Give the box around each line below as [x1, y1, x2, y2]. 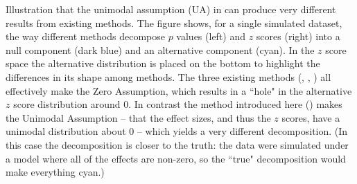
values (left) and [176, 29, 246, 44]
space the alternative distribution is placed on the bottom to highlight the [6, 56, 320, 71]
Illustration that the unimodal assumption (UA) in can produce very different [6, 2, 336, 16]
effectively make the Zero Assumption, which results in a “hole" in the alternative [6, 83, 352, 98]
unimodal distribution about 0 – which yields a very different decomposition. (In [6, 124, 348, 138]
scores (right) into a [256, 29, 340, 44]
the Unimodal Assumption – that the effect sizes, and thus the [6, 110, 271, 125]
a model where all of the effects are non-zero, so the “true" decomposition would [6, 151, 346, 165]
